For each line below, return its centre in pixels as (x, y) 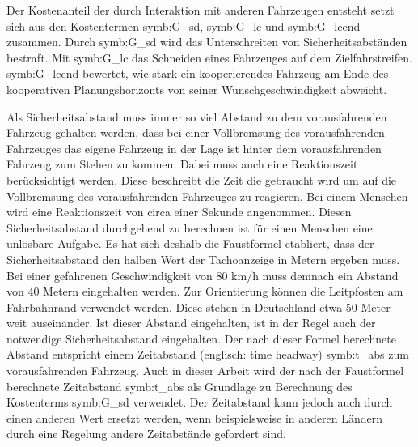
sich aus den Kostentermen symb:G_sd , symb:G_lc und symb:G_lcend (184, 26)
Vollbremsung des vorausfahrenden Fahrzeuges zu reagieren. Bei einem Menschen (207, 196)
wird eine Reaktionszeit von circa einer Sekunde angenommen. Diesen (179, 212)
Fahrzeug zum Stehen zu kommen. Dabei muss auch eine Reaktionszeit (182, 164)
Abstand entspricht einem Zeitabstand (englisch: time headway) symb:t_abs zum (208, 354)
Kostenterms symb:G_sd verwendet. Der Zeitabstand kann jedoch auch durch (200, 402)
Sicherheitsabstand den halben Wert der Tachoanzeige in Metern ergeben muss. (203, 259)
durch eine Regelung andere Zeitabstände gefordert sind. (146, 434)
